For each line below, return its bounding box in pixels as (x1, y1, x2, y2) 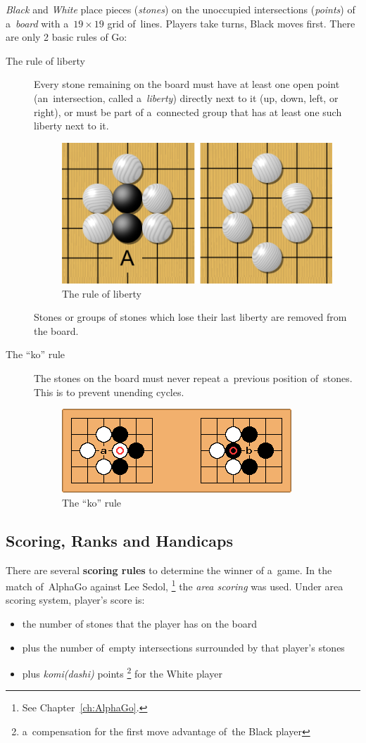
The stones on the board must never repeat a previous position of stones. (34, 370, 353, 385)
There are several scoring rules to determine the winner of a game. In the (6, 562, 332, 577)
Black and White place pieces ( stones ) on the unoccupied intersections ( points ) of (6, 2, 355, 16)
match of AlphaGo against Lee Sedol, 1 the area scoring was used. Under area (6, 577, 343, 593)
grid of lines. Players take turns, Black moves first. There (107, 15, 355, 30)
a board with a (6, 15, 69, 30)
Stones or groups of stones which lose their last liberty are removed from (34, 310, 347, 324)
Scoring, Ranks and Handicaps (6, 529, 233, 551)
